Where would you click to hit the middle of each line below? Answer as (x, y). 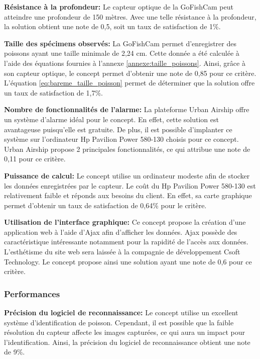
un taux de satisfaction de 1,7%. (53, 92)
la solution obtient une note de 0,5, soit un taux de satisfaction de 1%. (112, 26)
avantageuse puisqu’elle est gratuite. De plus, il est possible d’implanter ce (118, 129)
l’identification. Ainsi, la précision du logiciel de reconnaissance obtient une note (127, 342)
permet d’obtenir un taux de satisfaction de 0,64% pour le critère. (105, 205)
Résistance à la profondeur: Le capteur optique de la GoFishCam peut (119, 7)
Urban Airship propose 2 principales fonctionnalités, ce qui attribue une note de (127, 149)
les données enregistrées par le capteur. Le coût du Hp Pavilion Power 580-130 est (130, 185)
